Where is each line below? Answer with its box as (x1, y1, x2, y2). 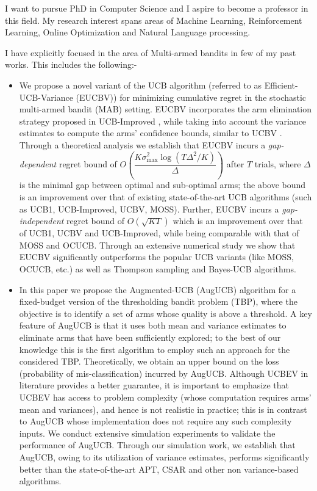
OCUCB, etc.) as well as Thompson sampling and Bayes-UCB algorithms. (19, 263, 296, 275)
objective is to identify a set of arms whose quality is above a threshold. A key (19, 307, 312, 319)
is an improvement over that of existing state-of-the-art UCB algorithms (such (19, 191, 312, 203)
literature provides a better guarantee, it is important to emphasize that (19, 379, 290, 391)
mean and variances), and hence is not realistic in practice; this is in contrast (19, 402, 307, 415)
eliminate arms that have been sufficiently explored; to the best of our (19, 331, 281, 343)
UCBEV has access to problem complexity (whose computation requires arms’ (19, 390, 312, 403)
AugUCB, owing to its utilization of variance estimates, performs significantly (19, 450, 310, 463)
